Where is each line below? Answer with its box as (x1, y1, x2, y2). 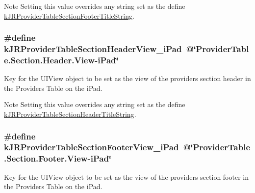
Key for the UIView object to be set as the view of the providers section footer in (4, 171, 249, 182)
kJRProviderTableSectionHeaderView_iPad (4, 43, 182, 55)
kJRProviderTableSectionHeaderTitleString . (4, 109, 136, 119)
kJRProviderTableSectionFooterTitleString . (4, 10, 134, 21)
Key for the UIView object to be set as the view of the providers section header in (4, 73, 251, 83)
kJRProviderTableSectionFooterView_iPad (4, 141, 179, 153)
